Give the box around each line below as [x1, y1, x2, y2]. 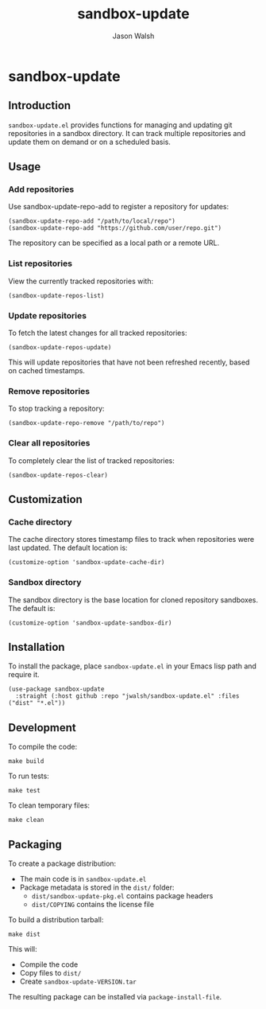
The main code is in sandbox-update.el [19, 875, 147, 884]
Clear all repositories [8, 438, 91, 449]
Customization [8, 493, 83, 506]
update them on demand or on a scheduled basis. [8, 137, 171, 146]
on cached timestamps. [8, 366, 86, 376]
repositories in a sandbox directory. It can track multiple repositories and [8, 128, 246, 138]
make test [8, 787, 41, 795]
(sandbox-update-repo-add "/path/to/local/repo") [8, 217, 176, 225]
